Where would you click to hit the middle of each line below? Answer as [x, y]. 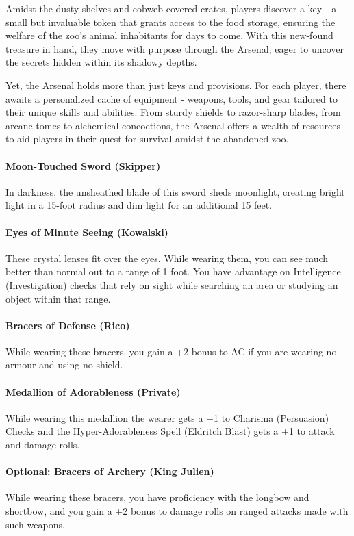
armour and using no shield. [64, 365]
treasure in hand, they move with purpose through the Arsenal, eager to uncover [175, 48]
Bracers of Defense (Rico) [68, 325]
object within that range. [58, 298]
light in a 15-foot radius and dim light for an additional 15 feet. [139, 205]
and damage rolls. [43, 445]
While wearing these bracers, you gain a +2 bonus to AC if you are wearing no [171, 351]
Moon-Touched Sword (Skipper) [83, 165]
